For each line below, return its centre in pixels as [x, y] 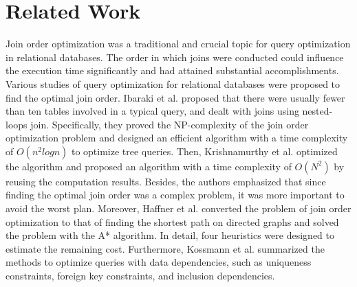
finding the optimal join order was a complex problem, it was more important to [175, 195]
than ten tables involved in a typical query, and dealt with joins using [152, 111]
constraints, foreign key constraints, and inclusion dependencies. [140, 276]
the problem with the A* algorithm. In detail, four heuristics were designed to [170, 235]
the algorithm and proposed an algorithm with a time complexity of [149, 166]
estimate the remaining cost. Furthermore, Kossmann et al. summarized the [165, 248]
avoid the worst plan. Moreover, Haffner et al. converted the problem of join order [178, 208]
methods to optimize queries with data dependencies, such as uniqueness [159, 262]
